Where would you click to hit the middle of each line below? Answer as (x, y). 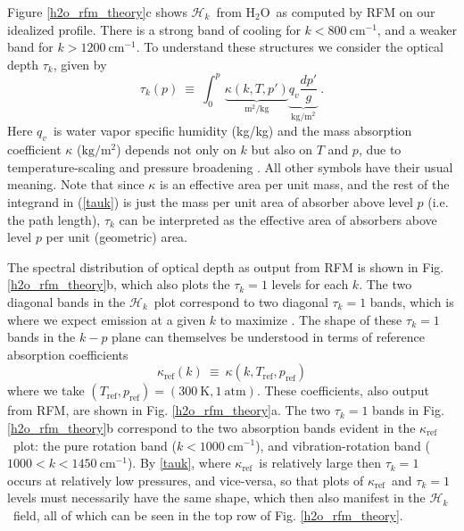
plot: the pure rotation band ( (95, 445)
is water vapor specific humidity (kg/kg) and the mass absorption (232, 131)
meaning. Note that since (76, 184)
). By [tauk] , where (179, 463)
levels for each (310, 284)
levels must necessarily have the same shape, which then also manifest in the (216, 498)
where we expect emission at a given (107, 319)
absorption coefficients (68, 354)
